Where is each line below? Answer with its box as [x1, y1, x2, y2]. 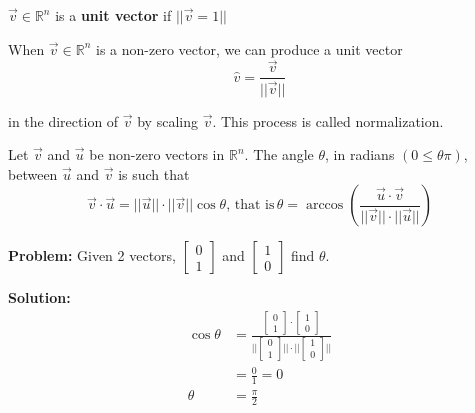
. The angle [244, 144, 314, 165]
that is [234, 198, 275, 213]
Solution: [8, 287, 71, 308]
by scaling [137, 110, 198, 131]
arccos [305, 198, 344, 213]
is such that [118, 163, 190, 184]
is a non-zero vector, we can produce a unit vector [96, 38, 403, 59]
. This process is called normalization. [212, 110, 444, 131]
